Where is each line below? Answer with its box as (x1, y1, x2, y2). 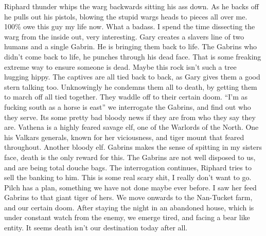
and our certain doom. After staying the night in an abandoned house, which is (4, 202, 254, 212)
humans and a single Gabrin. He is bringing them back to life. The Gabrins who (4, 41, 257, 52)
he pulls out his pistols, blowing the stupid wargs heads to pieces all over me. (4, 11, 247, 22)
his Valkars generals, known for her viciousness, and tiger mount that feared (4, 131, 244, 142)
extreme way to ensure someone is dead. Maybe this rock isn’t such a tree (4, 61, 237, 72)
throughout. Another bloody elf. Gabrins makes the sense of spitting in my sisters (4, 142, 262, 152)
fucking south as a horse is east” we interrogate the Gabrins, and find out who (4, 101, 251, 112)
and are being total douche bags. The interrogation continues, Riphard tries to (4, 162, 252, 172)
